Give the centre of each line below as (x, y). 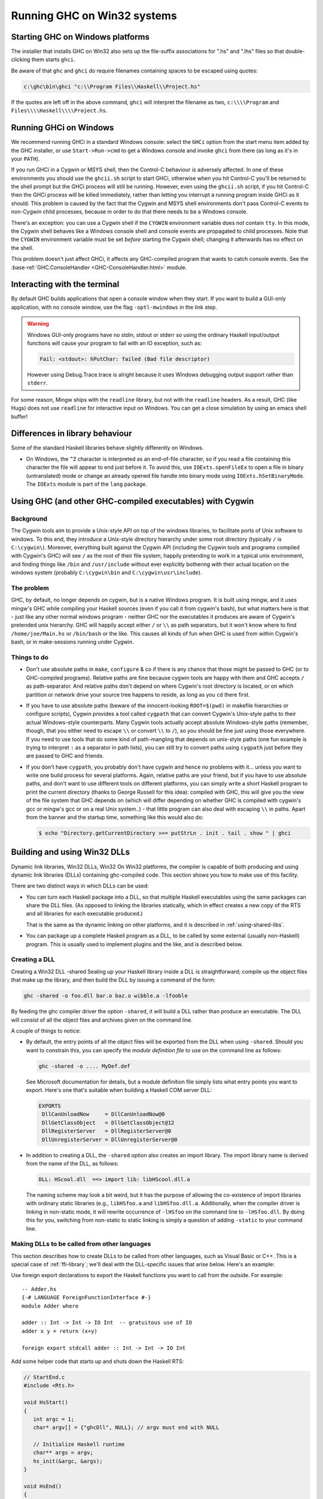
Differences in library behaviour (71, 434)
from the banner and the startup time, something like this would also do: (115, 817)
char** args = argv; (63, 1453)
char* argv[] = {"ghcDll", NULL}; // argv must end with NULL (126, 1428)
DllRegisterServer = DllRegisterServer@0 (107, 1131)
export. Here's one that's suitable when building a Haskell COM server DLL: (119, 1090)
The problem (30, 588)
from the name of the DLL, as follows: (72, 1163)
